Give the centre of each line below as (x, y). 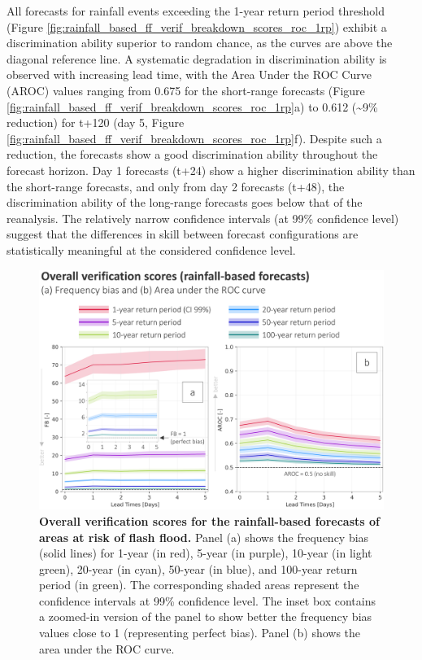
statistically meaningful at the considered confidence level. (151, 249)
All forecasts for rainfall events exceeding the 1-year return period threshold (196, 11)
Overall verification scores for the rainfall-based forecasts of (209, 520)
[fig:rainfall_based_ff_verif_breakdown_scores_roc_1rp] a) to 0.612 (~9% (192, 106)
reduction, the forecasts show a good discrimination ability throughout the (192, 154)
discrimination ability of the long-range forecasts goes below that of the (185, 202)
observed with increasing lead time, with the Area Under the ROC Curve (189, 74)
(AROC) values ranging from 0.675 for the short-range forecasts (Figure (186, 90)
